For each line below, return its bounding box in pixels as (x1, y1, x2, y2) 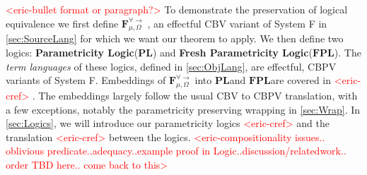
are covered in (270, 73, 331, 87)
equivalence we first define (6, 16, 119, 30)
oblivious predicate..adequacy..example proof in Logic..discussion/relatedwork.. (6, 143, 346, 158)
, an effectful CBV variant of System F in (147, 16, 327, 30)
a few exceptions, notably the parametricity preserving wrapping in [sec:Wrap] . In (6, 102, 361, 116)
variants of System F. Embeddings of (6, 73, 166, 87)
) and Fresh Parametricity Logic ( (152, 44, 313, 59)
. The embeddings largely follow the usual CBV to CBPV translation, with (32, 87, 358, 102)
